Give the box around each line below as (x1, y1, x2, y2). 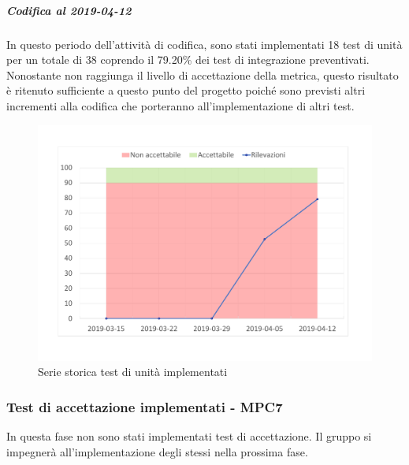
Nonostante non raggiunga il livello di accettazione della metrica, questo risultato (6, 66, 399, 83)
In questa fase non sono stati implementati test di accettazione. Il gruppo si (6, 428, 372, 445)
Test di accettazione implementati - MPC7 (6, 397, 283, 416)
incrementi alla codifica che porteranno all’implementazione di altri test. (6, 97, 355, 113)
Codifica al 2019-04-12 (6, 2, 132, 18)
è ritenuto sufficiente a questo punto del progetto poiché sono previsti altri (6, 82, 366, 99)
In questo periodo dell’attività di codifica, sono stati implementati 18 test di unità (6, 35, 403, 52)
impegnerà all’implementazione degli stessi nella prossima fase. (6, 443, 308, 459)
